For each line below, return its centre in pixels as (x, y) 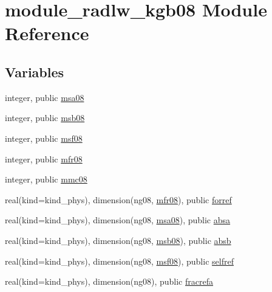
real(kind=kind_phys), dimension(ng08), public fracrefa (109, 281)
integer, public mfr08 (44, 158)
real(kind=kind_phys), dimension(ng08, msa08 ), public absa (118, 220)
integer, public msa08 (45, 97)
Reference (47, 33)
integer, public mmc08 (46, 179)
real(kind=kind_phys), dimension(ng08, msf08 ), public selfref (119, 261)
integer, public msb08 (45, 118)
